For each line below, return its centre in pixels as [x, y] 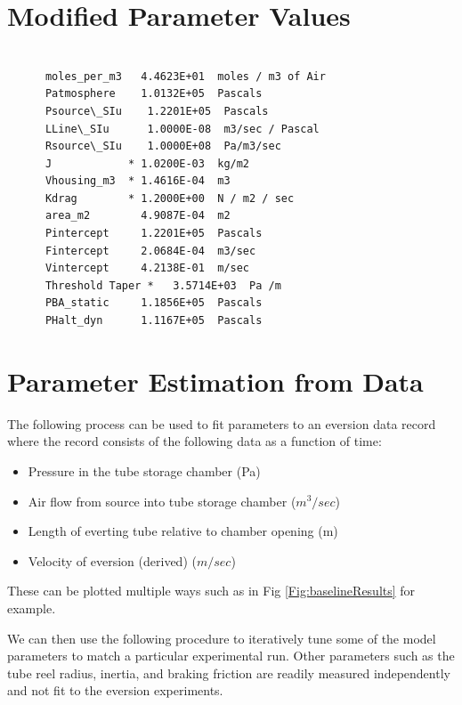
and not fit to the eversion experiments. [115, 690]
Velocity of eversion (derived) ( [112, 560]
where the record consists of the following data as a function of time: [195, 441]
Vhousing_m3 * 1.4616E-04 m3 [138, 181]
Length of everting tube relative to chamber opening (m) [183, 531]
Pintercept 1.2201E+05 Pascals [154, 234]
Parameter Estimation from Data [215, 381]
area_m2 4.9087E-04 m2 [138, 216]
